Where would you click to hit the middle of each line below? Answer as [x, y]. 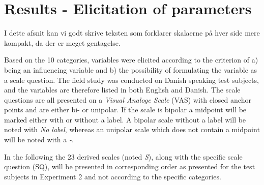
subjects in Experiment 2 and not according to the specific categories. [113, 176]
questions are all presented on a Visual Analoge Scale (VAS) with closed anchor [128, 99]
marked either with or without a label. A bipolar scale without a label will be [125, 119]
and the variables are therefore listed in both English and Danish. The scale [122, 90]
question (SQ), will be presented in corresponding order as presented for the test [130, 166]
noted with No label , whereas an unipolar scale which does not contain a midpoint [132, 129]
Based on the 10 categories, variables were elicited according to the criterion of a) [131, 60]
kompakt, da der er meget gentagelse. [62, 42]
